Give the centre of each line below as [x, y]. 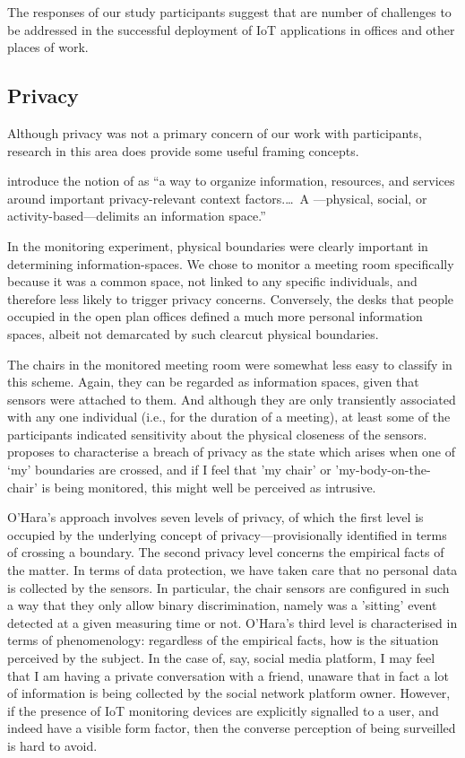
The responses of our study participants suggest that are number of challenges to [229, 12]
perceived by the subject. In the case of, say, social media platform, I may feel [221, 658]
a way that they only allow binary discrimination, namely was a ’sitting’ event [222, 605]
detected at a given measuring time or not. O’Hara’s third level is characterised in [232, 622]
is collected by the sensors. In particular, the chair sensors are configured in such [228, 587]
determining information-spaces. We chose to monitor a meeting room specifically [231, 263]
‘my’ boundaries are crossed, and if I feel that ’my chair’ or [169, 470]
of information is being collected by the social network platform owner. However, [229, 693]
